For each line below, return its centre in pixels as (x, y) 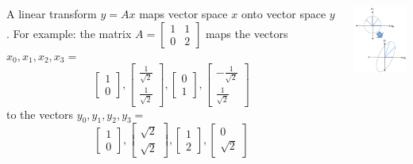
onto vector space (284, 13)
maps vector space (183, 13)
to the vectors (40, 114)
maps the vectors (247, 33)
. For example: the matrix (69, 33)
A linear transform (52, 13)
